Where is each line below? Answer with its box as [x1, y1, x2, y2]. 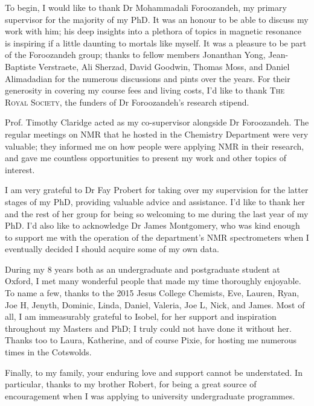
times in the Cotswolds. [5, 346, 92, 358]
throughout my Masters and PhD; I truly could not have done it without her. [5, 322, 292, 334]
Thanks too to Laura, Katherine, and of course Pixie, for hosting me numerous [5, 334, 297, 346]
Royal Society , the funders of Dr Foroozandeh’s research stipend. [5, 95, 249, 108]
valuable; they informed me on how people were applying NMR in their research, [5, 139, 304, 152]
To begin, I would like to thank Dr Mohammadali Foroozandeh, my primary [5, 1, 287, 13]
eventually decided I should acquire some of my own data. [5, 243, 219, 255]
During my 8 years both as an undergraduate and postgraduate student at [5, 262, 280, 275]
